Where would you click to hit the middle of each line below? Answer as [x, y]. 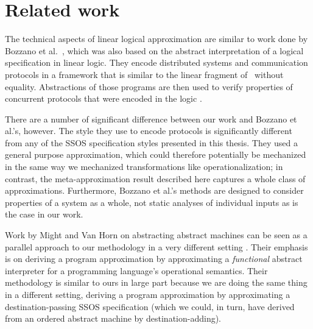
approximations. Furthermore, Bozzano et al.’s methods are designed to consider [154, 190]
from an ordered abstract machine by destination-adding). [113, 318]
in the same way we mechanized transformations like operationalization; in [144, 167]
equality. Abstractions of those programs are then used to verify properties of [149, 86]
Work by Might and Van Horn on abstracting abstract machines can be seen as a [156, 235]
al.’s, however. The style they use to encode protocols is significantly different [149, 131]
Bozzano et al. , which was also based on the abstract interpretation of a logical [154, 50]
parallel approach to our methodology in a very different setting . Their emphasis [156, 246]
